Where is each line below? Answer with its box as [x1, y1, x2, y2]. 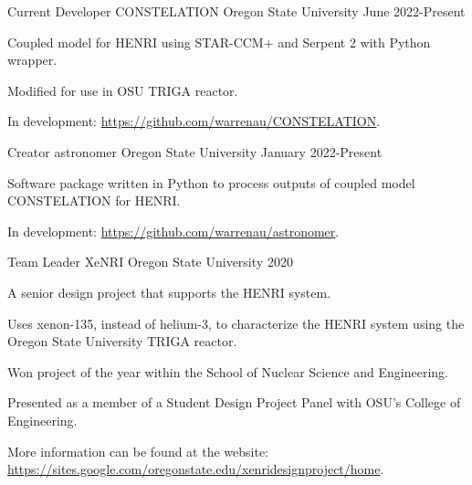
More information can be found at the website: [7, 441, 269, 460]
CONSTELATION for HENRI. [7, 191, 181, 210]
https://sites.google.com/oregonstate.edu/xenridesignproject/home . [7, 459, 384, 479]
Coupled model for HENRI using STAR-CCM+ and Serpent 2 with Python [7, 32, 431, 51]
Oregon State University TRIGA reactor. [7, 332, 237, 351]
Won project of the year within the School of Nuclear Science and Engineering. [7, 362, 448, 381]
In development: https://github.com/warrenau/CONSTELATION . [7, 111, 381, 131]
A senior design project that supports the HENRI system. [7, 282, 331, 301]
